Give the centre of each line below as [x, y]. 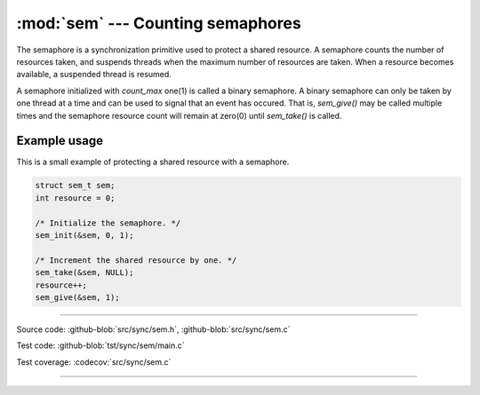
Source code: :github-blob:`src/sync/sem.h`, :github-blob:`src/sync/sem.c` [153, 329]
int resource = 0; [75, 198]
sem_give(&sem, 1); [77, 297]
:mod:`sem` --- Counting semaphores [159, 23]
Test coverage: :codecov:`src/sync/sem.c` [94, 362]
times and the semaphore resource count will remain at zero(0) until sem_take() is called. [179, 115]
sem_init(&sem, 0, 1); [84, 235]
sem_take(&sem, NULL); [84, 273]
